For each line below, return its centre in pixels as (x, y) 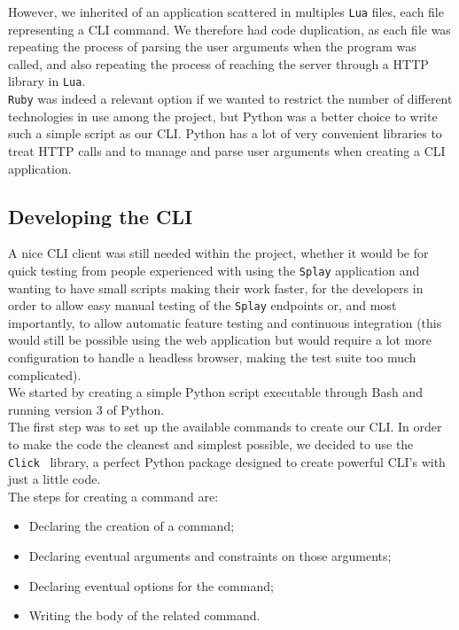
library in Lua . (47, 81)
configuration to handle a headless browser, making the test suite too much (212, 358)
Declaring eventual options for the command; (151, 585)
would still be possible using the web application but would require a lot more (220, 340)
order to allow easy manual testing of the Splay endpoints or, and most (202, 305)
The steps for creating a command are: (113, 496)
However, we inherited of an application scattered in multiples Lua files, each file (226, 12)
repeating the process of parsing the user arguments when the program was (212, 47)
